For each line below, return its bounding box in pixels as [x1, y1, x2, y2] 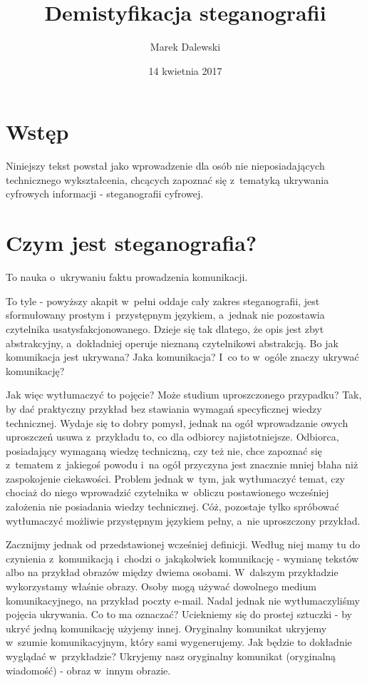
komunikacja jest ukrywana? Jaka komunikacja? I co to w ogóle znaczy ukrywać [6, 349, 359, 364]
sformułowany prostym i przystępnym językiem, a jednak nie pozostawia [6, 307, 325, 322]
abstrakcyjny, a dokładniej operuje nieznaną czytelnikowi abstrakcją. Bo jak [6, 335, 338, 350]
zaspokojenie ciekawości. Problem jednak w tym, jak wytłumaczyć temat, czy [6, 471, 345, 486]
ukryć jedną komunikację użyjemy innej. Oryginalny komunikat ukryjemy [6, 620, 327, 635]
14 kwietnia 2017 [148, 63, 222, 78]
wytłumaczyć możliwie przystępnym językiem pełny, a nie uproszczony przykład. [6, 513, 361, 528]
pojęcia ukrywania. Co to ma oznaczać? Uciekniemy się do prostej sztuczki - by [6, 607, 352, 622]
